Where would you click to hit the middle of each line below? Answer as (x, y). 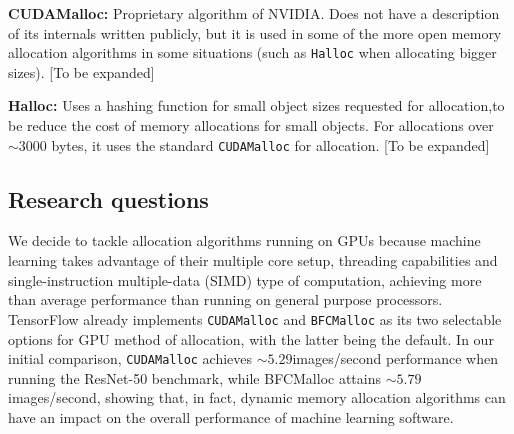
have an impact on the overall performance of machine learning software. (231, 416)
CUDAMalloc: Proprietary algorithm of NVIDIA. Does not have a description (254, 13)
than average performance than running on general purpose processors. (225, 299)
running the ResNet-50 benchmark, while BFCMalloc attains (194, 377)
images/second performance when (395, 358)
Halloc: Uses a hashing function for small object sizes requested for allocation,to (256, 105)
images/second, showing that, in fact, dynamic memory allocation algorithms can (257, 397)
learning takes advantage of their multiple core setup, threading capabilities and (253, 260)
